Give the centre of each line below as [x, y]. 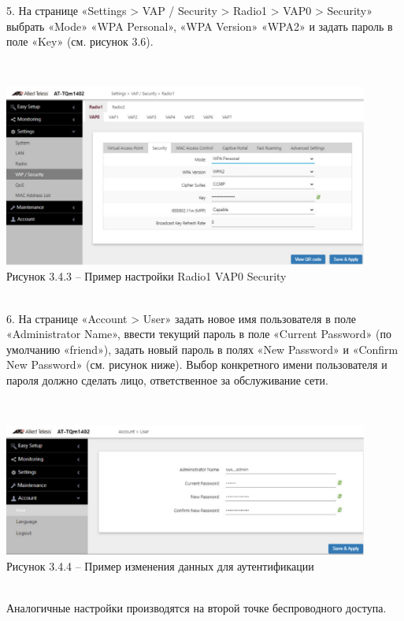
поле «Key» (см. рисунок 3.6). [80, 41]
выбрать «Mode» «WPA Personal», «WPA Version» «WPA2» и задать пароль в [200, 26]
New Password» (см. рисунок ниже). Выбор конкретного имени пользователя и [197, 364]
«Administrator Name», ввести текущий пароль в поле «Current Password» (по [199, 334]
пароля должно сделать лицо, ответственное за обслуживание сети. [167, 379]
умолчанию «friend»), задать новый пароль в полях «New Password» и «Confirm [202, 349]
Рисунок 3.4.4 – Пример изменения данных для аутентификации [160, 565]
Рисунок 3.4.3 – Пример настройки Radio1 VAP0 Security [146, 276]
